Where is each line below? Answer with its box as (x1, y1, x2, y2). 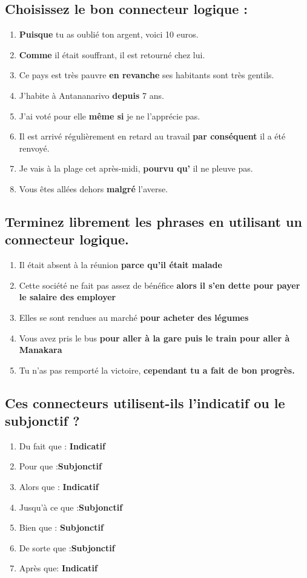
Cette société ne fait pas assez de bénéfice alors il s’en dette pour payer (19, 278, 300, 291)
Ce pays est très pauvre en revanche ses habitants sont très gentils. (19, 69, 274, 81)
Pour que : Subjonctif (19, 460, 102, 472)
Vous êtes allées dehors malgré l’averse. (19, 182, 168, 195)
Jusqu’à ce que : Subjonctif (19, 500, 123, 513)
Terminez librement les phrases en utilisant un (5, 212, 302, 230)
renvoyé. (19, 141, 50, 154)
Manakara (19, 343, 62, 356)
